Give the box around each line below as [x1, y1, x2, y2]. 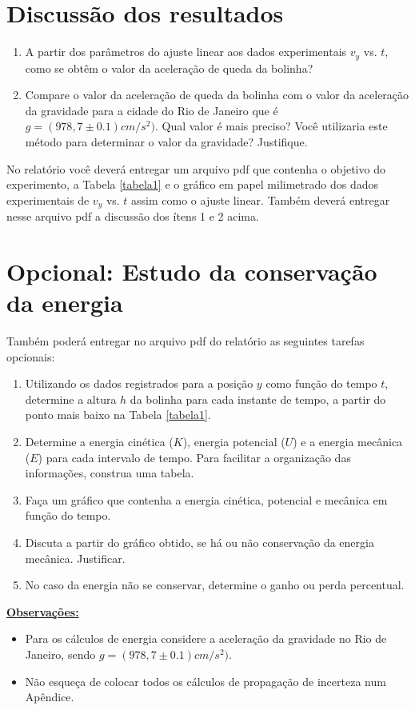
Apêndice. [25, 688, 74, 705]
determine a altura [25, 390, 117, 407]
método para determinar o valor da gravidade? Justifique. [25, 133, 308, 150]
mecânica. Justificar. [25, 549, 126, 566]
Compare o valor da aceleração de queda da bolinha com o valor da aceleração [25, 86, 409, 103]
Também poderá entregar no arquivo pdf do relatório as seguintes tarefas [6, 333, 365, 349]
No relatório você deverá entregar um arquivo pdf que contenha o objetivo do [6, 160, 385, 177]
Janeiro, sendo [25, 646, 96, 662]
